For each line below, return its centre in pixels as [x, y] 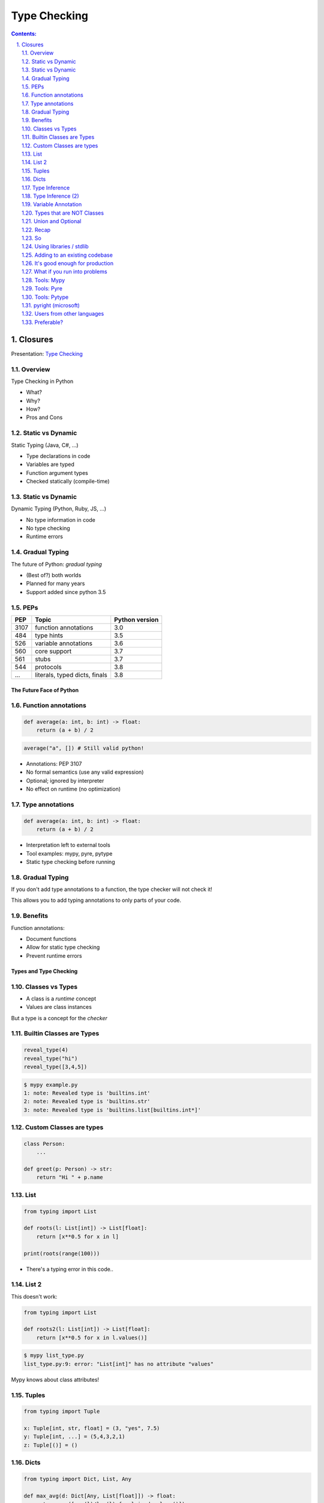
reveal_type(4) [46, 1050]
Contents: [24, 34]
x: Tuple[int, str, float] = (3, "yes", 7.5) [92, 1428]
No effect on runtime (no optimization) [73, 789]
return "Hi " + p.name [70, 1177]
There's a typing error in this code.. [70, 1269]
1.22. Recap [36, 230]
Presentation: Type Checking [47, 354]
